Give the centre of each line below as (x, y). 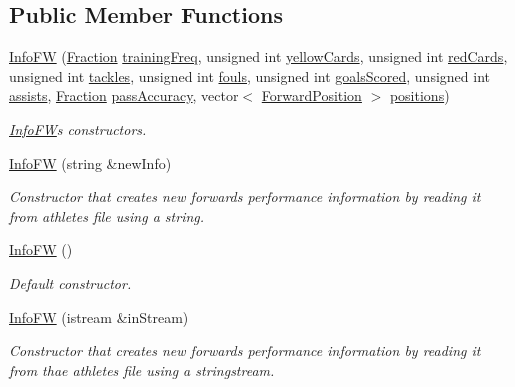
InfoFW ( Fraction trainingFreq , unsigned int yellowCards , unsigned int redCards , (258, 56)
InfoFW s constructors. (78, 128)
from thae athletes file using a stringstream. (142, 369)
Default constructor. (70, 282)
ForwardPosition (311, 95)
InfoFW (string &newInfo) (90, 162)
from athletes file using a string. (107, 215)
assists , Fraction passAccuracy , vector (124, 95)
